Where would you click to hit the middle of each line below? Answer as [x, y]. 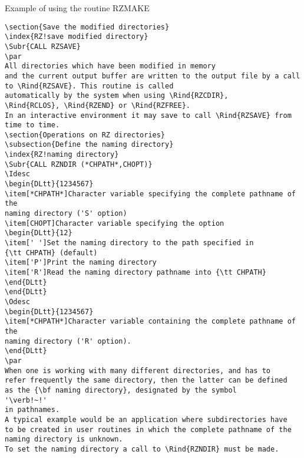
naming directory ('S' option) [66, 214]
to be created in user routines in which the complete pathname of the [148, 429]
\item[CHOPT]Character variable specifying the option [115, 223]
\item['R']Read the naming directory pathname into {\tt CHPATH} [136, 272]
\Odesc [17, 302]
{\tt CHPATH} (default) [51, 253]
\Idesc [17, 174]
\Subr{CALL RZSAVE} [43, 46]
